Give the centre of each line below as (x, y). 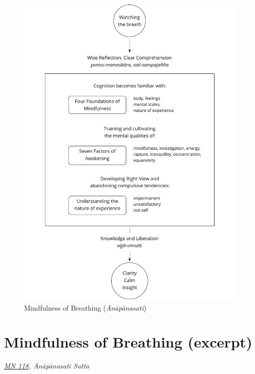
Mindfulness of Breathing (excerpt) (128, 342)
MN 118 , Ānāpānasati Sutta (47, 366)
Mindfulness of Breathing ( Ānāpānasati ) (85, 307)
